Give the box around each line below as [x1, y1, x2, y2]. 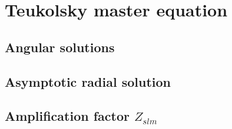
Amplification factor [5, 107, 130, 125]
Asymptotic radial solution [5, 72, 171, 90]
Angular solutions [5, 38, 115, 56]
